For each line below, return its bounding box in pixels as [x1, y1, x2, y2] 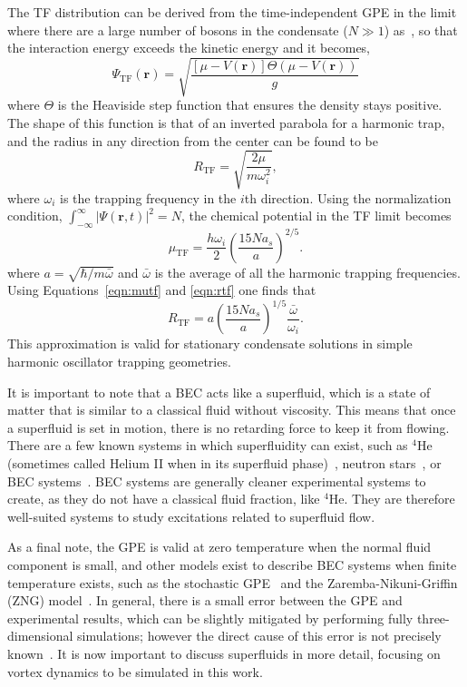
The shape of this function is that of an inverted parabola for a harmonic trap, [7, 113, 445, 132]
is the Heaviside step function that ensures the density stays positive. [57, 95, 443, 114]
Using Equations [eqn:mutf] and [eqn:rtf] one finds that [7, 280, 316, 299]
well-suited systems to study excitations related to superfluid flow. [7, 506, 375, 525]
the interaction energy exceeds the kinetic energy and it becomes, [7, 38, 371, 57]
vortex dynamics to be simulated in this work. [7, 662, 263, 681]
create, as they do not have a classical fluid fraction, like [7, 489, 320, 508]
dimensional [7, 626, 73, 645]
